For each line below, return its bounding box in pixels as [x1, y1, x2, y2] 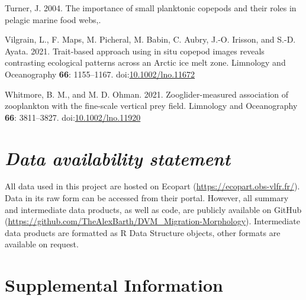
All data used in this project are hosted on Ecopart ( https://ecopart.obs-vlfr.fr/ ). [5, 180, 300, 192]
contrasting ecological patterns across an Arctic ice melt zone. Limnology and [5, 56, 286, 69]
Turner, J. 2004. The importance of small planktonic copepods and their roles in [5, 2, 297, 14]
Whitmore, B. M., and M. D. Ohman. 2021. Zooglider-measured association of [5, 88, 289, 100]
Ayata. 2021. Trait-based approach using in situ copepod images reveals [5, 44, 265, 57]
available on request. [5, 238, 79, 250]
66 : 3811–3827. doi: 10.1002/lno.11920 [5, 111, 141, 123]
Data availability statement [5, 146, 231, 170]
